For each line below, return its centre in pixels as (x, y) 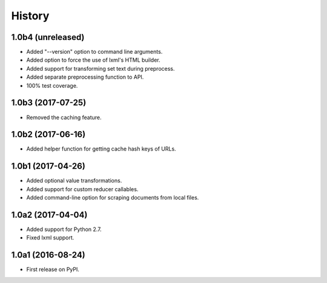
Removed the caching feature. (64, 117)
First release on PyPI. (53, 270)
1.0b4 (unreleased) (48, 37)
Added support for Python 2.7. (64, 229)
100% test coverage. (52, 85)
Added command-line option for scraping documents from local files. (113, 198)
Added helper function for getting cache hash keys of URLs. (101, 149)
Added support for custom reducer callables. (82, 189)
